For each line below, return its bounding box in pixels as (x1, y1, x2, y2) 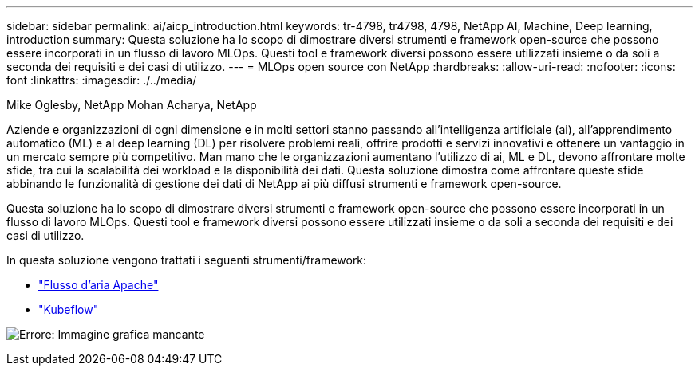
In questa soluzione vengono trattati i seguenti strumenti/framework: (6, 253, 367, 267)
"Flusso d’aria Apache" (38, 278, 159, 292)
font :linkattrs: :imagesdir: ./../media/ (6, 73, 197, 87)
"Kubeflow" (38, 303, 99, 316)
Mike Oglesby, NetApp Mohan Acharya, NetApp (6, 98, 257, 112)
